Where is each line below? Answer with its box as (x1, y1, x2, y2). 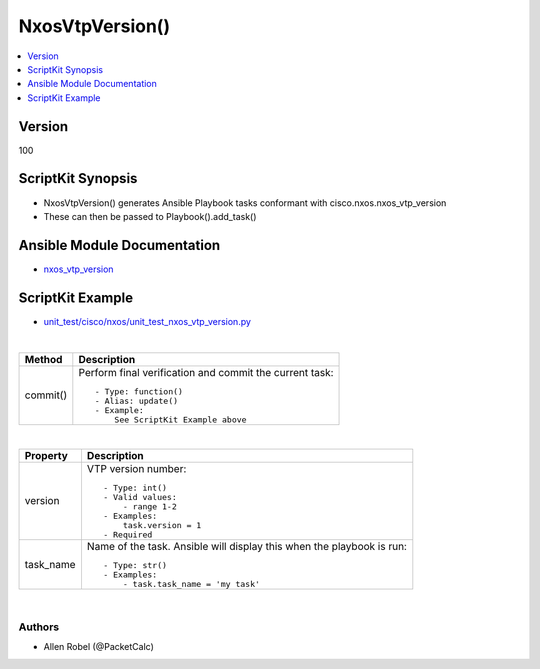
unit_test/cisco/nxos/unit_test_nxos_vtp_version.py (43, 315, 252, 327)
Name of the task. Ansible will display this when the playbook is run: (86, 539, 407, 553)
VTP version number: (86, 461, 187, 475)
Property (24, 448, 69, 462)
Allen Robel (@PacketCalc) (43, 641, 155, 653)
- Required (103, 529, 153, 540)
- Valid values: (103, 491, 177, 502)
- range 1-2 (122, 501, 177, 512)
